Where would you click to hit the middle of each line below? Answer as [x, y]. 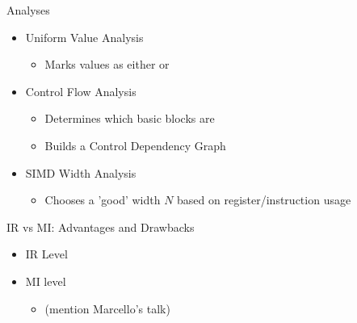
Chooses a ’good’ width [103, 200]
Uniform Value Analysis [84, 37]
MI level [46, 281]
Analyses [28, 10]
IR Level [46, 254]
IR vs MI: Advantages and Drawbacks [101, 227]
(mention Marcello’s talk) [107, 308]
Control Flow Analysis [81, 91]
